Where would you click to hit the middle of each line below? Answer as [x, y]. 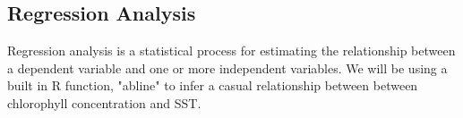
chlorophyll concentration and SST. [104, 102]
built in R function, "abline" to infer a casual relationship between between [213, 85]
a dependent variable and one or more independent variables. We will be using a [227, 67]
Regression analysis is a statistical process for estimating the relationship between [231, 51]
